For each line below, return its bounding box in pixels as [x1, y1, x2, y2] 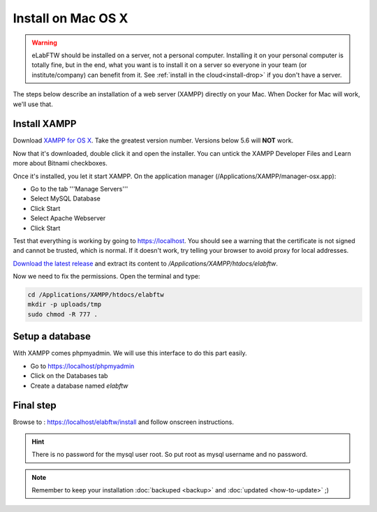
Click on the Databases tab [30, 372, 108, 380]
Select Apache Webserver [30, 214, 106, 223]
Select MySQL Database [30, 194, 101, 203]
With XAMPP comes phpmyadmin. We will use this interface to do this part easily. [13, 349, 247, 358]
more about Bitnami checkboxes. [13, 159, 108, 168]
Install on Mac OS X [13, 10, 128, 26]
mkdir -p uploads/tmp [27, 300, 102, 309]
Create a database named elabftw [30, 381, 128, 390]
